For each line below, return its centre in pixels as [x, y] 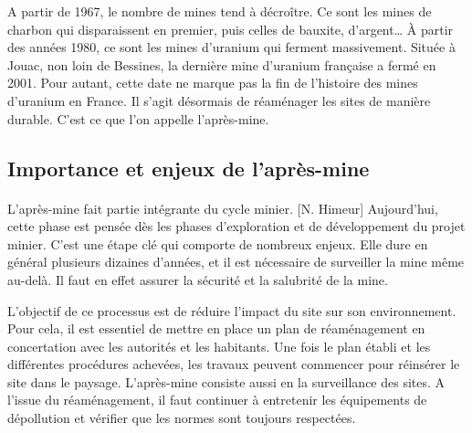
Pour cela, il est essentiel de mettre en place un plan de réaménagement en [216, 328]
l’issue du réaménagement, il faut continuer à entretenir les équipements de [217, 400]
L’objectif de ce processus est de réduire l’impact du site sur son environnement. [232, 310]
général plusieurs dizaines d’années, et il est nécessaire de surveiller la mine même [236, 262]
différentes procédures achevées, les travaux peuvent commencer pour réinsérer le [234, 364]
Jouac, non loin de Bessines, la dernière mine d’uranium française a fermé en [222, 64]
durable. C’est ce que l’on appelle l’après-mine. [138, 118]
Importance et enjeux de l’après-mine [189, 168]
